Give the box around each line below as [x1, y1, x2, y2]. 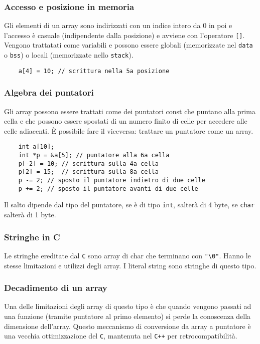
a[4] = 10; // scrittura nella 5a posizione [18, 67, 170, 75]
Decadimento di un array [4, 281, 107, 294]
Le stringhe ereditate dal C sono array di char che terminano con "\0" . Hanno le [4, 250, 251, 260]
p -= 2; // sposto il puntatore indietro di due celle [18, 177, 205, 184]
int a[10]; [18, 143, 55, 151]
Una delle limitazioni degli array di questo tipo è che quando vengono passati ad [4, 301, 251, 311]
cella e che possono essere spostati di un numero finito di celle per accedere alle [4, 116, 247, 126]
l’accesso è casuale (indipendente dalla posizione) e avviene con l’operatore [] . [4, 30, 245, 40]
